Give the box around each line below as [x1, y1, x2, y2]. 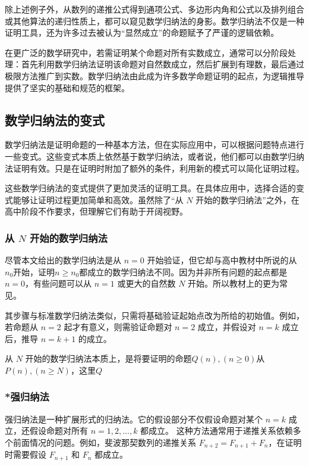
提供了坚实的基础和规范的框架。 [5, 81, 130, 94]
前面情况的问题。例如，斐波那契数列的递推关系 [12, 436, 196, 448]
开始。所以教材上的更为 [188, 277, 280, 290]
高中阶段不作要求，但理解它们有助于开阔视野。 [5, 205, 188, 218]
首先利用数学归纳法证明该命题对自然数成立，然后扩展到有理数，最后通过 [21, 58, 304, 70]
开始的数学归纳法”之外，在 [196, 193, 299, 206]
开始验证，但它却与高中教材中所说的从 [147, 254, 297, 266]
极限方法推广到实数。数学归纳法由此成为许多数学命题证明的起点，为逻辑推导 [5, 69, 304, 82]
